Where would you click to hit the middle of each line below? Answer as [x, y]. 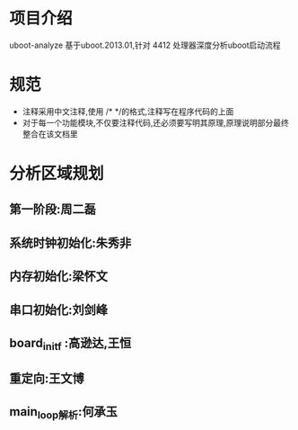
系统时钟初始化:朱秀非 [70, 242]
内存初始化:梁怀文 [59, 277]
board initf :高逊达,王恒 [70, 345]
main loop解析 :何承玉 [64, 413]
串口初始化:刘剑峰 [59, 310]
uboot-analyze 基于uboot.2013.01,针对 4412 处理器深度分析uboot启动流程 [145, 45]
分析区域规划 [57, 174]
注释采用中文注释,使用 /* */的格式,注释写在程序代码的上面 [128, 111]
